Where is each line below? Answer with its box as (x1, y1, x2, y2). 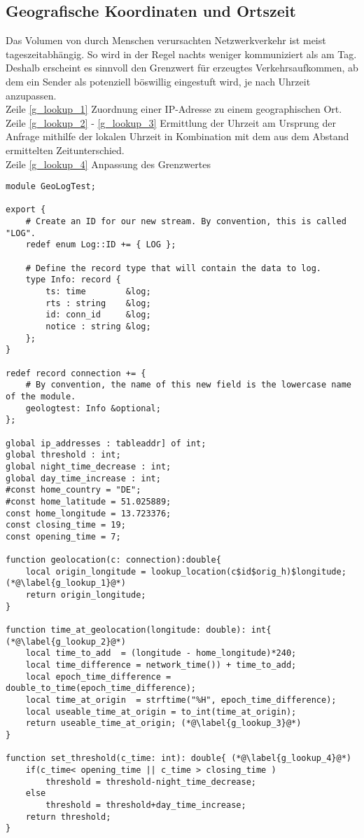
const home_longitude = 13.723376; (6, 508, 171, 518)
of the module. (6, 391, 76, 401)
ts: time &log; (45, 287, 151, 297)
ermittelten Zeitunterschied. (6, 142, 125, 157)
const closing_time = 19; (6, 520, 126, 530)
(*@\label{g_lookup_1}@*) (6, 578, 126, 589)
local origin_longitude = (25, 566, 146, 577)
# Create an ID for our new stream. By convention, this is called (25, 217, 346, 227)
